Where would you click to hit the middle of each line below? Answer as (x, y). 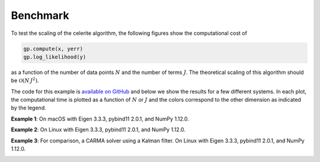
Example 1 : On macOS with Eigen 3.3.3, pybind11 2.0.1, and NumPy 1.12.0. (100, 119)
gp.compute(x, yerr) (53, 48)
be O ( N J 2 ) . (25, 80)
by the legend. (29, 108)
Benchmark (40, 15)
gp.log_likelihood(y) (55, 57)
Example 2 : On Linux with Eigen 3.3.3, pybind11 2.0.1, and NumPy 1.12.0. (98, 129)
